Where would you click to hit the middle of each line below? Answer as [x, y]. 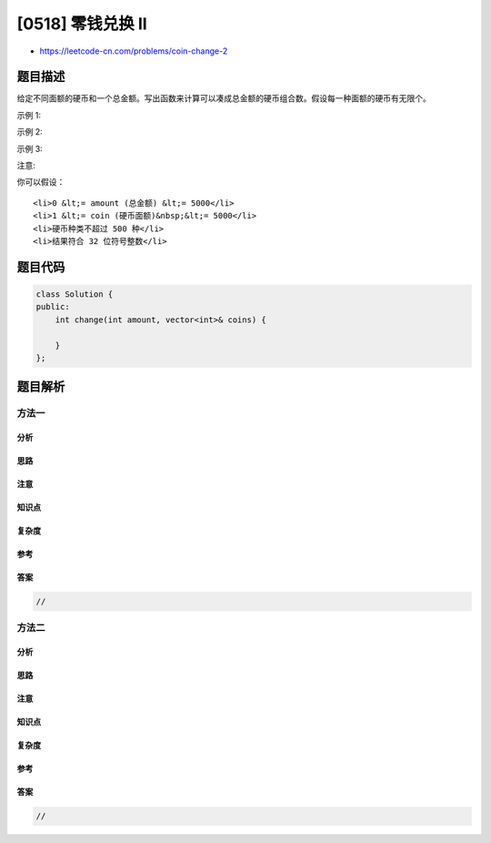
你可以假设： [41, 182]
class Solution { [75, 294]
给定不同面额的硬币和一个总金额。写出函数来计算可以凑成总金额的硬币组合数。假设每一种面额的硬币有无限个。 [224, 98]
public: [53, 307]
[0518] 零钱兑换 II [82, 24]
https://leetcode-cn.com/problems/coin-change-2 [134, 51]
